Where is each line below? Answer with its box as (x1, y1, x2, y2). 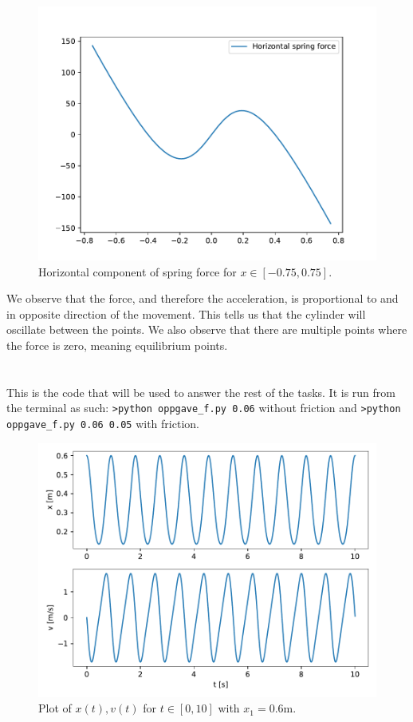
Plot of (38, 700, 72, 716)
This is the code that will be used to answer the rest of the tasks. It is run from (6, 383, 395, 400)
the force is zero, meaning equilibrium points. (6, 336, 228, 353)
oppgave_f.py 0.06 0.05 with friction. (6, 415, 199, 431)
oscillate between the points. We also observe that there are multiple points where (6, 321, 407, 338)
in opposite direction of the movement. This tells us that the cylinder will (6, 305, 366, 322)
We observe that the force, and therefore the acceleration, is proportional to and (6, 290, 399, 307)
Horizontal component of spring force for (38, 263, 237, 280)
